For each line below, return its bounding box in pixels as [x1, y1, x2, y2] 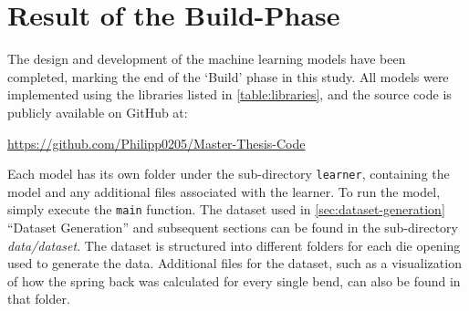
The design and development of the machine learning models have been [7, 49, 406, 68]
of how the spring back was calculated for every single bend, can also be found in [7, 271, 461, 290]
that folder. [7, 289, 70, 308]
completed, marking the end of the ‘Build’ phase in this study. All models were [7, 67, 449, 86]
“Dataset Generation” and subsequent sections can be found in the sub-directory [7, 218, 458, 236]
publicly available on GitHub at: [7, 102, 188, 121]
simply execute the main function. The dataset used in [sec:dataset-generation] [7, 200, 445, 219]
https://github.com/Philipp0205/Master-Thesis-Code [7, 133, 306, 152]
